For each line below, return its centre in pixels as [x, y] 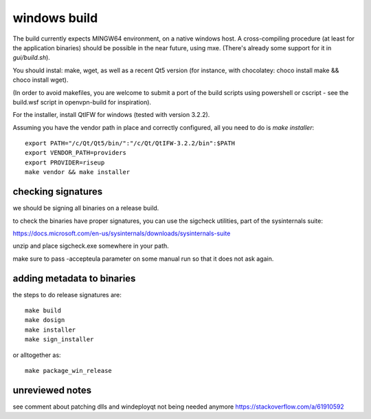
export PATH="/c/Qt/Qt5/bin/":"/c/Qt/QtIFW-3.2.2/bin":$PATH [130, 143]
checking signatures [58, 192]
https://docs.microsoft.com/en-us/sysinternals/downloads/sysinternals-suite [122, 233]
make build [43, 311]
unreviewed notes [52, 390]
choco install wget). [41, 80]
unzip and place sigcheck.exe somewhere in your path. [91, 246]
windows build [55, 18]
